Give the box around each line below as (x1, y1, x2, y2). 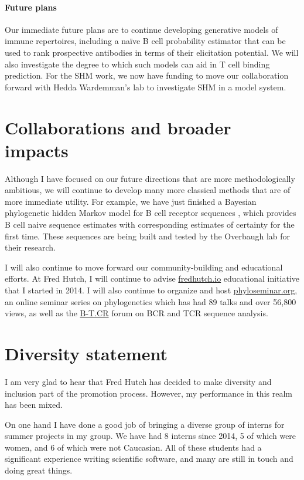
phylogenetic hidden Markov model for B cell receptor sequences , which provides (5, 207, 296, 219)
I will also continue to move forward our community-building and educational (5, 261, 283, 273)
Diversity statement (5, 341, 168, 365)
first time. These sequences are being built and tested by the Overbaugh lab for (5, 229, 291, 242)
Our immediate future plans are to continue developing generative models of (5, 23, 278, 35)
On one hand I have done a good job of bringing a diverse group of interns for (5, 418, 285, 430)
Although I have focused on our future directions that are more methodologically (5, 172, 295, 184)
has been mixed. (5, 398, 63, 411)
